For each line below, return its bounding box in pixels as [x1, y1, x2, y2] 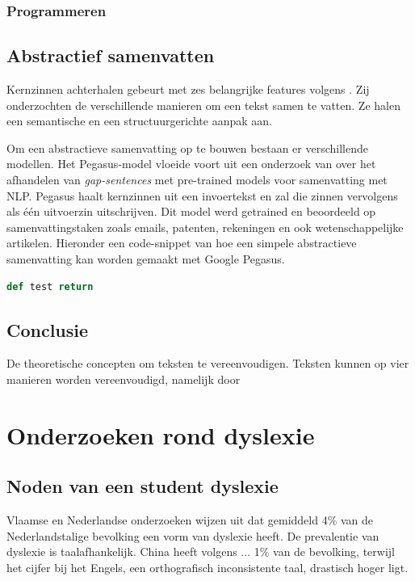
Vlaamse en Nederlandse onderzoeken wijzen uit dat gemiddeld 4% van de [6, 512, 374, 528]
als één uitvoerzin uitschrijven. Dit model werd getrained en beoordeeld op [6, 203, 376, 220]
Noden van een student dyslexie [6, 474, 279, 499]
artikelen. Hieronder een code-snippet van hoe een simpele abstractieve [6, 234, 357, 251]
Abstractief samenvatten [6, 43, 215, 68]
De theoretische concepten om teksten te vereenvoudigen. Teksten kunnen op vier [6, 355, 409, 372]
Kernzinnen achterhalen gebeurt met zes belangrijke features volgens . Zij [6, 81, 370, 98]
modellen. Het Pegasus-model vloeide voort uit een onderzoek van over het [6, 155, 376, 172]
